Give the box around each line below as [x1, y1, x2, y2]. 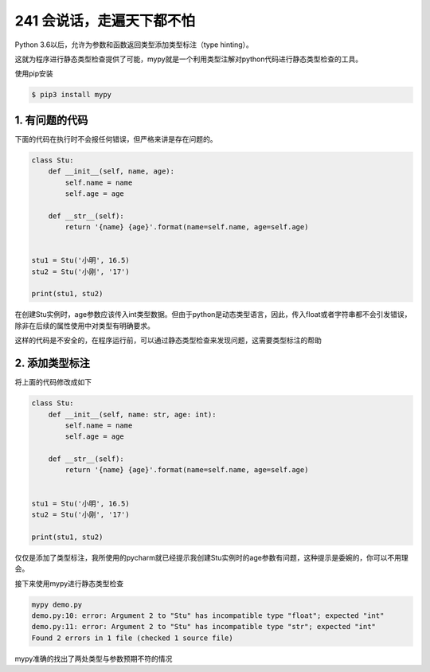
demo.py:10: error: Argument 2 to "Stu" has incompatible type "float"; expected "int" [31, 611, 385, 620]
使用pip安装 [14, 68, 53, 79]
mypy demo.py [31, 600, 83, 609]
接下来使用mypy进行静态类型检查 [14, 578, 124, 588]
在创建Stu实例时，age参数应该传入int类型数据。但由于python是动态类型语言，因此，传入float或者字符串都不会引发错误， [14, 310, 412, 319]
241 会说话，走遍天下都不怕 [14, 12, 195, 29]
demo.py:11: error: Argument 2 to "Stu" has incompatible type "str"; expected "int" [31, 622, 376, 631]
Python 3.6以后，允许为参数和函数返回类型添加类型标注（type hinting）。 [14, 40, 254, 49]
